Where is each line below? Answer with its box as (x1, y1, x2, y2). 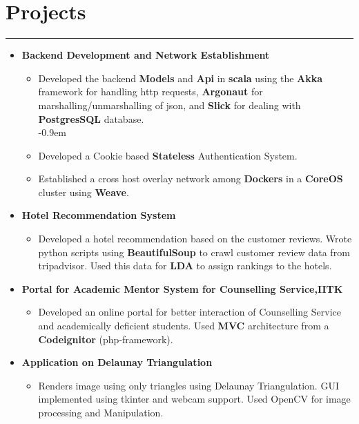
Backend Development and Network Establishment (21, 48, 270, 62)
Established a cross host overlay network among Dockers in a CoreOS (38, 171, 343, 186)
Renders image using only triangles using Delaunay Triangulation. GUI (38, 378, 339, 392)
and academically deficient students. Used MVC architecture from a (38, 318, 329, 333)
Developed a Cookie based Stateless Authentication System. (38, 148, 298, 162)
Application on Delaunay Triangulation (21, 355, 213, 369)
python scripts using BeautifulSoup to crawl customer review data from (38, 244, 350, 259)
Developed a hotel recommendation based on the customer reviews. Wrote (38, 231, 352, 246)
